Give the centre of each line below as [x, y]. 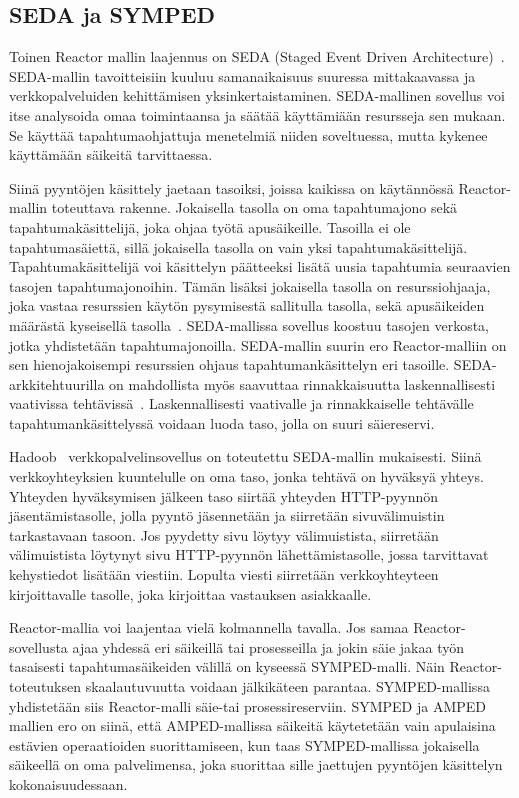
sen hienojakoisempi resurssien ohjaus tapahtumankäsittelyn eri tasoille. [229, 364]
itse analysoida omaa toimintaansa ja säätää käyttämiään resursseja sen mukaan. [257, 114]
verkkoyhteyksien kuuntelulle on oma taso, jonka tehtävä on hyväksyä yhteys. [246, 476]
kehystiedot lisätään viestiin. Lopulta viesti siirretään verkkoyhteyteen [224, 574]
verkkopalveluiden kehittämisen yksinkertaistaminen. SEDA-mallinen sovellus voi [257, 95]
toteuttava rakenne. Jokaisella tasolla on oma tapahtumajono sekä [254, 207]
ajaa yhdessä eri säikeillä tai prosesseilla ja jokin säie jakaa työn [268, 646]
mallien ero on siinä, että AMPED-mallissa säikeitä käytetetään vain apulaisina [252, 725]
